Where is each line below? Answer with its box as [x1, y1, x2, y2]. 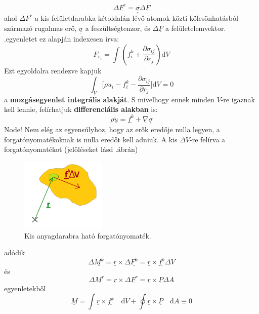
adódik [4, 247, 25, 258]
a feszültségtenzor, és [85, 22, 150, 33]
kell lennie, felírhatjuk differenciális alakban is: [4, 104, 158, 114]
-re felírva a [190, 134, 226, 144]
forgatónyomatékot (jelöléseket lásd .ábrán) [4, 144, 138, 154]
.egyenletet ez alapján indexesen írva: [4, 33, 119, 44]
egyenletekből [4, 283, 46, 293]
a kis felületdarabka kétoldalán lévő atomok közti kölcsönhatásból [34, 12, 238, 23]
